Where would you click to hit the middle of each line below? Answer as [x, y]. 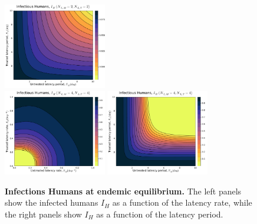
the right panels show [43, 214]
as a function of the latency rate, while [182, 202]
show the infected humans [52, 202]
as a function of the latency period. [160, 214]
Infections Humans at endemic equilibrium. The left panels [123, 191]
